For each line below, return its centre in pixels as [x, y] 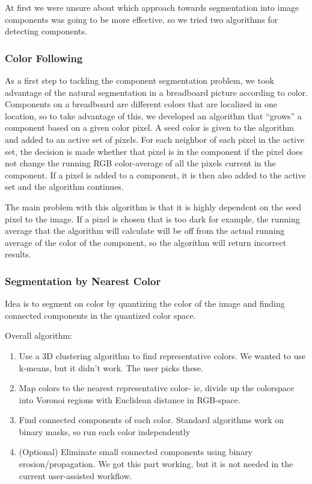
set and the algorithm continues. [64, 187]
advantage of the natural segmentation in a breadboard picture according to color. [156, 92]
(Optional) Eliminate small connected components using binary [136, 452]
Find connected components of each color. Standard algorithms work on [151, 420]
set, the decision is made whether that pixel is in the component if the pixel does [154, 151]
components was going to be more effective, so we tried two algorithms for [142, 19]
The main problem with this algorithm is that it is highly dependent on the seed [153, 206]
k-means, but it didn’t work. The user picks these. [111, 367]
